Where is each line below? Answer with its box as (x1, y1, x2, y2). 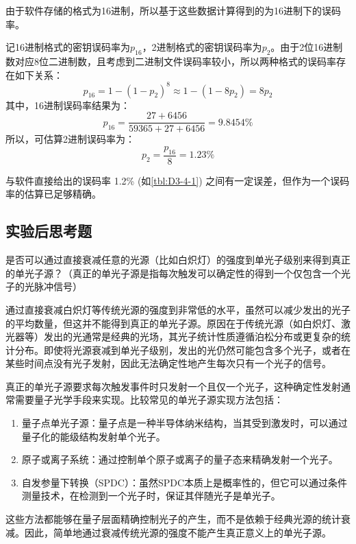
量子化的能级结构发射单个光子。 (21, 429, 166, 443)
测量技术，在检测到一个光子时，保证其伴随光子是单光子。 (21, 488, 281, 503)
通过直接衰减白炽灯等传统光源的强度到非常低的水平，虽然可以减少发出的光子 (5, 302, 351, 316)
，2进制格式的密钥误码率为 (142, 40, 262, 54)
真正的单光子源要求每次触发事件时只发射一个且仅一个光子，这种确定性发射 (5, 379, 341, 393)
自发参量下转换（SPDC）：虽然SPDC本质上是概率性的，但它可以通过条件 (21, 475, 348, 489)
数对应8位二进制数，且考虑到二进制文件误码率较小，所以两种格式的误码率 (5, 54, 336, 68)
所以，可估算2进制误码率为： (5, 132, 135, 146)
